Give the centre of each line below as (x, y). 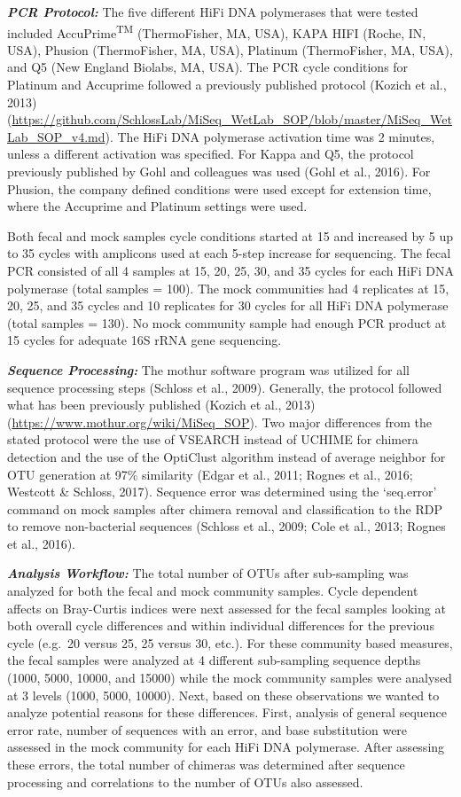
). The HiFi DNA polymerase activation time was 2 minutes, (270, 136)
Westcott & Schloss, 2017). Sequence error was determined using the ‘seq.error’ (222, 492)
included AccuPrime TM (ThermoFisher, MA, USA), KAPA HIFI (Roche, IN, (217, 31)
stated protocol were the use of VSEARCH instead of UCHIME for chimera (213, 439)
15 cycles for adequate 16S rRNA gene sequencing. (145, 340)
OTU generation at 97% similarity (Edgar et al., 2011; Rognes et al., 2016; (210, 474)
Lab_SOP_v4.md (56, 136)
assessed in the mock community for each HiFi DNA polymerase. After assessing (226, 747)
